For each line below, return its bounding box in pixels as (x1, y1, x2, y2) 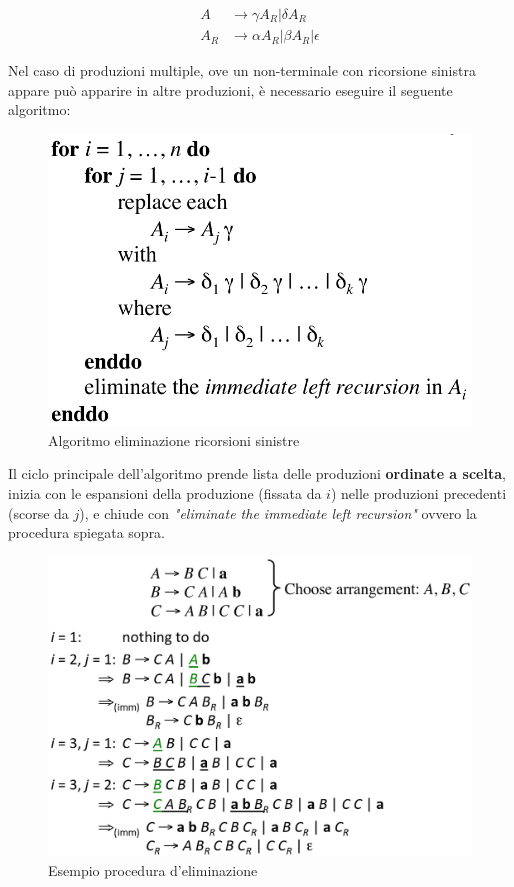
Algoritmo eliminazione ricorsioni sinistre (48, 429, 300, 450)
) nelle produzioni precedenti (330, 483, 507, 504)
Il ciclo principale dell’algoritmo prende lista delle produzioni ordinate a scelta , (8, 463, 506, 484)
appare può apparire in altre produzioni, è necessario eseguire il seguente (8, 79, 453, 100)
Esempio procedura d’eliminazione (48, 859, 258, 880)
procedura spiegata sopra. (8, 522, 166, 543)
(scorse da (8, 502, 69, 523)
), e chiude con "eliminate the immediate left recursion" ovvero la (79, 502, 477, 523)
